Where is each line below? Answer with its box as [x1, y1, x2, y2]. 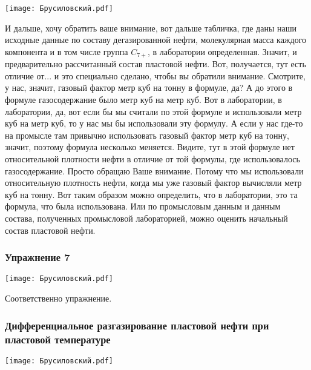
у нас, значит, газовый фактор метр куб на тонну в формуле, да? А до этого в [5, 81, 293, 94]
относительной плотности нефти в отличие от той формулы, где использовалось [5, 153, 300, 165]
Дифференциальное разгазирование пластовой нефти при [5, 317, 269, 332]
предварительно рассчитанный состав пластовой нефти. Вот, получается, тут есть [5, 58, 306, 70]
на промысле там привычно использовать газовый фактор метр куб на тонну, [5, 128, 289, 141]
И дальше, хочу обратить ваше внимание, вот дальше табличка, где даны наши [5, 21, 297, 34]
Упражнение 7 [5, 249, 70, 265]
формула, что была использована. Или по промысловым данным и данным [5, 200, 281, 213]
